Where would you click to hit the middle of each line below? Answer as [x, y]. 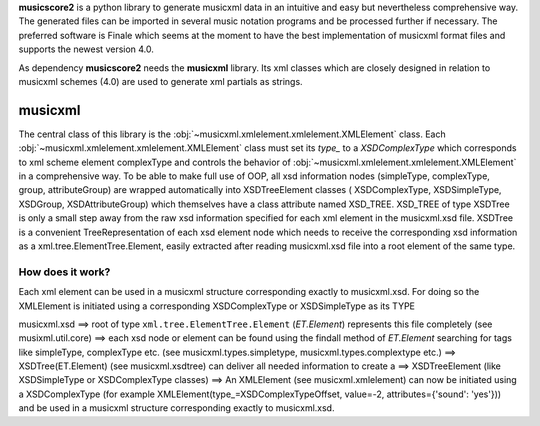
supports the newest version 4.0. [86, 49]
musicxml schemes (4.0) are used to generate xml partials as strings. [161, 81]
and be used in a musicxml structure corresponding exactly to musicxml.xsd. [176, 408]
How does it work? [64, 272]
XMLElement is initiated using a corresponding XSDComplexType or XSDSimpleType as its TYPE [216, 306]
